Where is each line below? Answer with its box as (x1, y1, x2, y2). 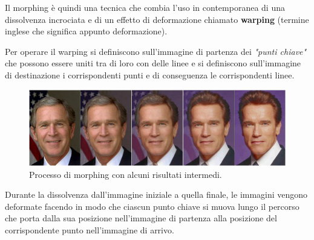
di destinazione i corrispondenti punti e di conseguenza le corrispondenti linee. (5, 68, 295, 81)
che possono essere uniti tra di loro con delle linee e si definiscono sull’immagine (5, 57, 301, 69)
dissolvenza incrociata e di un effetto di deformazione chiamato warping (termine (5, 13, 309, 25)
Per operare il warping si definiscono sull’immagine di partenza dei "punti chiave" (5, 45, 307, 57)
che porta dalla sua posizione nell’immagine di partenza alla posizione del (5, 212, 277, 224)
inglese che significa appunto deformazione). (5, 25, 168, 37)
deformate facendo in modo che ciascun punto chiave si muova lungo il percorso (5, 200, 299, 212)
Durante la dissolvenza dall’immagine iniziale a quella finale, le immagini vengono (5, 188, 308, 201)
